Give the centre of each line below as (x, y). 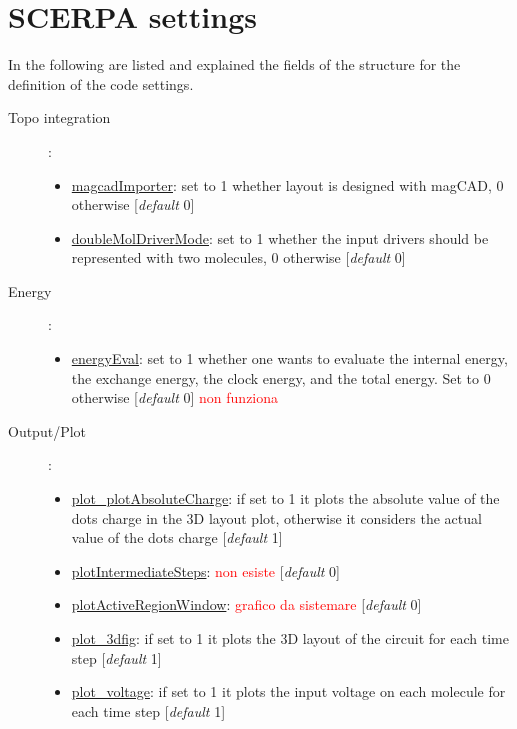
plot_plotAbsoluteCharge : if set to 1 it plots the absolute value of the (285, 498)
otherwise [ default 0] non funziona (175, 397)
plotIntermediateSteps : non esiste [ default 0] (206, 570)
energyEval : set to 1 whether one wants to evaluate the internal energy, (289, 358)
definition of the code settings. (101, 83)
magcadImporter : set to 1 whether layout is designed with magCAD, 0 (287, 184)
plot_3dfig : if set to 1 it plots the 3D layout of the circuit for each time (290, 638)
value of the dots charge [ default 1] (177, 537)
